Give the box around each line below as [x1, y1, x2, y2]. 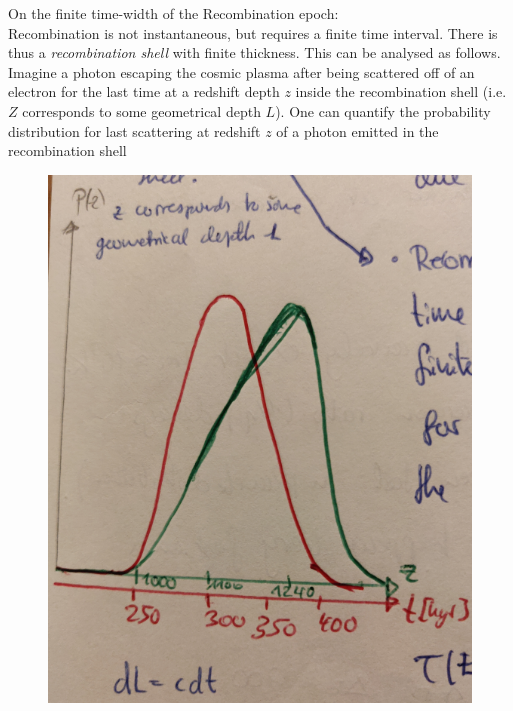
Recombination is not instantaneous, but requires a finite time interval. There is [8, 22, 498, 43]
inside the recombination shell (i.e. [295, 81, 507, 102]
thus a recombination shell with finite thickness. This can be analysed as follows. [8, 42, 501, 63]
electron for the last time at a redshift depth [8, 81, 280, 102]
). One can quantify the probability [275, 100, 491, 121]
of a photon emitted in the [276, 120, 439, 141]
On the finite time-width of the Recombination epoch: [8, 3, 339, 23]
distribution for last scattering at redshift [8, 120, 261, 141]
